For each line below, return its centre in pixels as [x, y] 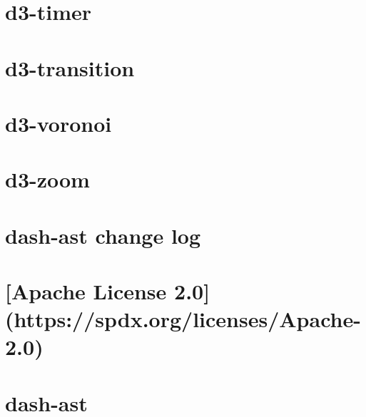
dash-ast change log [103, 235]
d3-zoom [47, 179]
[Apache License [86, 291]
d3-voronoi [59, 123]
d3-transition [70, 67]
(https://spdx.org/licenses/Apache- [183, 319]
